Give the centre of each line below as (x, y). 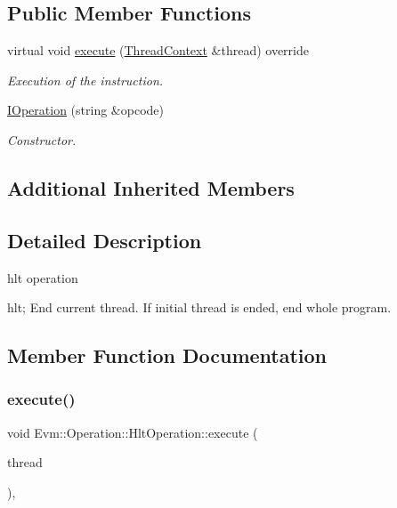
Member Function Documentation (167, 355)
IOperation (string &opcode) (85, 110)
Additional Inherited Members (151, 187)
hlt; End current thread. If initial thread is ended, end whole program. (199, 307)
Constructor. (42, 139)
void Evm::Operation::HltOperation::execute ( (133, 432)
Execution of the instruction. (85, 80)
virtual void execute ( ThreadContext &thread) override (158, 50)
